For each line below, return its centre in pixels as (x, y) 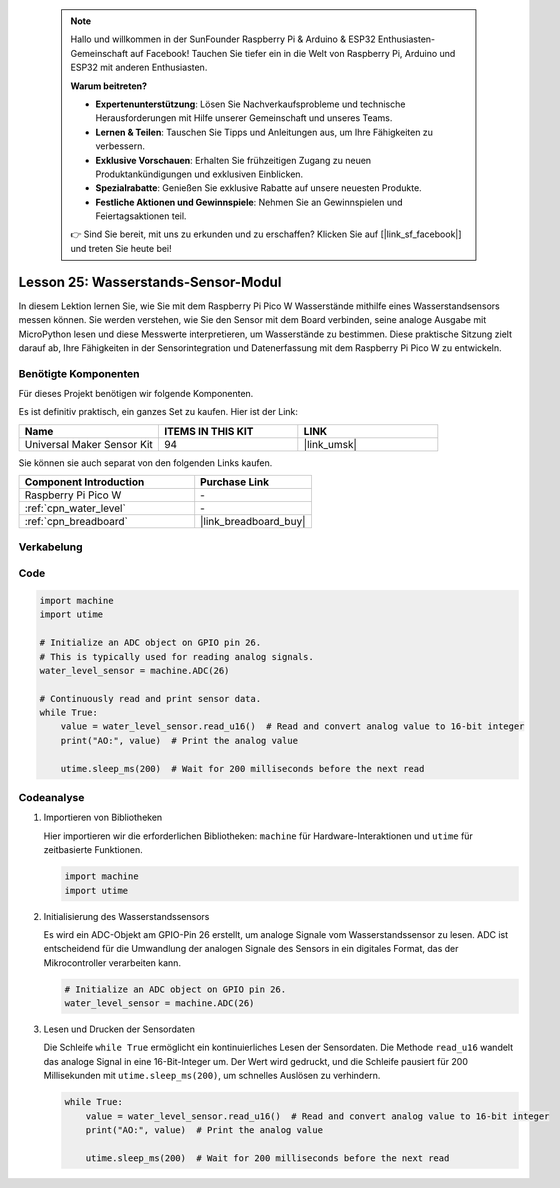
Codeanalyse (51, 798)
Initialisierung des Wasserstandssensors (126, 916)
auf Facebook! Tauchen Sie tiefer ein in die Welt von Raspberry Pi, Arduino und (293, 53)
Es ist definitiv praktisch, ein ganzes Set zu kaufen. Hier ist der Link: (158, 412)
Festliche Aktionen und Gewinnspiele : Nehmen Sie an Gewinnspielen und (249, 202)
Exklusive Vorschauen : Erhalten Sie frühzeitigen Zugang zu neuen (233, 160)
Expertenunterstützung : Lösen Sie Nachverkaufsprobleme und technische (250, 104)
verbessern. (120, 146)
